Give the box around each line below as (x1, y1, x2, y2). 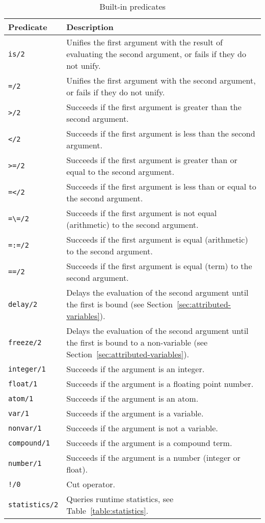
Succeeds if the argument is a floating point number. (66, 378, 254, 389)
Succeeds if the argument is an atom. (66, 393, 199, 404)
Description (66, 21, 114, 33)
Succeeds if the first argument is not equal (66, 207, 217, 219)
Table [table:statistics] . (66, 505, 148, 516)
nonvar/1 (8, 424, 42, 432)
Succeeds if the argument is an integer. (66, 363, 205, 375)
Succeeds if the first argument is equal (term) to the (66, 260, 252, 272)
